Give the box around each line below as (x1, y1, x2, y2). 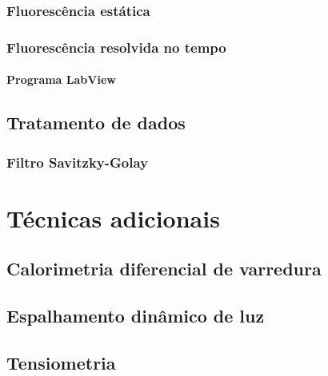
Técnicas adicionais (6, 201, 220, 234)
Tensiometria (6, 350, 116, 374)
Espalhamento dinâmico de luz (6, 303, 265, 328)
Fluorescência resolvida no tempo (6, 37, 226, 57)
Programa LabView (6, 71, 116, 88)
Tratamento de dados (6, 110, 186, 135)
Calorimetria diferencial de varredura (6, 256, 322, 281)
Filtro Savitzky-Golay (6, 152, 149, 172)
